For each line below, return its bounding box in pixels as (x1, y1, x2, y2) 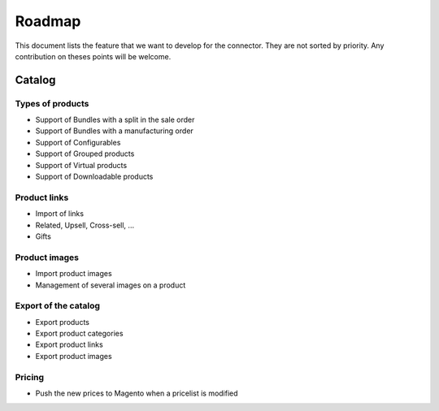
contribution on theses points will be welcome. (15, 51, 172, 61)
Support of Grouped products (35, 149, 135, 158)
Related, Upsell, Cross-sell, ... (35, 220, 134, 230)
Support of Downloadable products (35, 171, 154, 182)
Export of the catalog (15, 301, 101, 312)
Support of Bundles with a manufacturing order (35, 126, 194, 136)
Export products (35, 317, 89, 327)
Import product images (35, 269, 113, 279)
